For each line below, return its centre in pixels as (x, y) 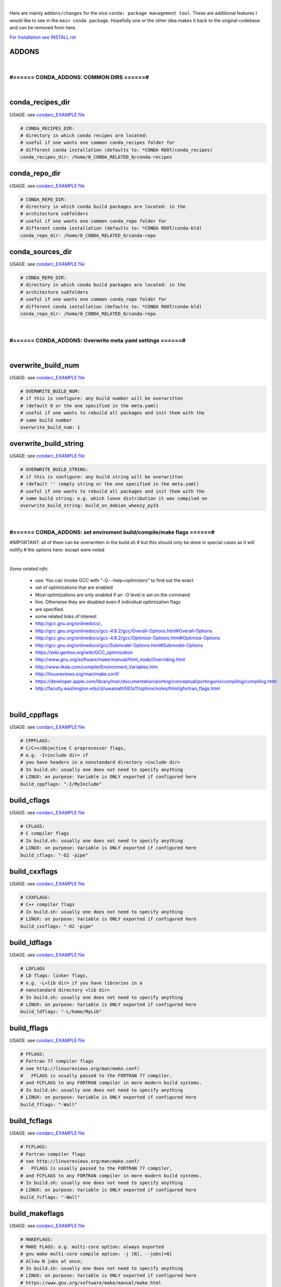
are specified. (50, 609)
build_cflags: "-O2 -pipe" (54, 855)
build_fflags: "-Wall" (49, 1105)
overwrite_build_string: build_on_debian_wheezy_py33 (89, 506)
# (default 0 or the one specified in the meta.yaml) (89, 406)
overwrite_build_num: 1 (50, 427)
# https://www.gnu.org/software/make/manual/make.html (91, 1283)
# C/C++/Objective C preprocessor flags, (73, 748)
